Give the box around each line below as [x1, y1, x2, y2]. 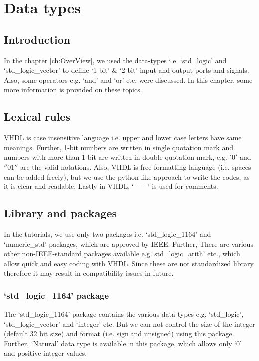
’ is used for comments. [147, 181, 218, 191]
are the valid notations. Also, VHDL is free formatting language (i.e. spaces [20, 161, 251, 172]
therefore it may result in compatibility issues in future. [4, 268, 174, 278]
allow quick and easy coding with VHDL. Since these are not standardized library [4, 258, 254, 268]
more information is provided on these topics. [4, 84, 142, 95]
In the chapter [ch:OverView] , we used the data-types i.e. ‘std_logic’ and [4, 55, 227, 65]
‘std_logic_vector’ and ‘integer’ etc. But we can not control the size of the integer [4, 318, 255, 329]
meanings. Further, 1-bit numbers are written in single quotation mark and [4, 142, 233, 152]
